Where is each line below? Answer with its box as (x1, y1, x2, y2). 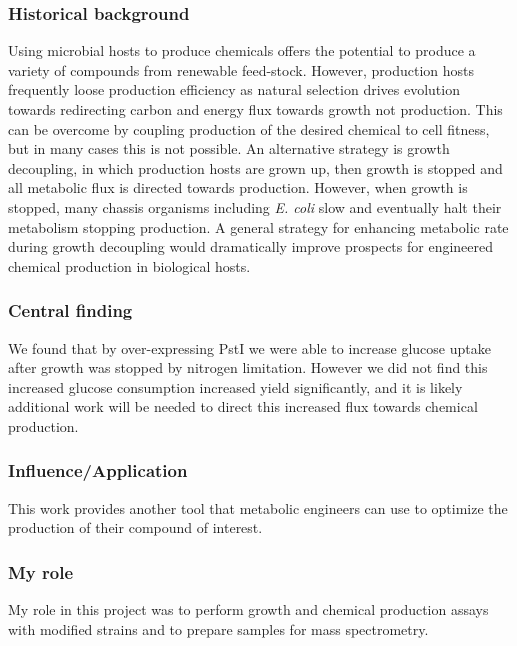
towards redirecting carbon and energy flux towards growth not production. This (8, 99, 503, 119)
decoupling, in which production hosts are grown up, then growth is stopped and (8, 157, 503, 178)
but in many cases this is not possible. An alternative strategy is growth (8, 138, 450, 159)
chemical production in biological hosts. (8, 255, 251, 276)
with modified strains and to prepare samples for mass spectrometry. (8, 618, 429, 639)
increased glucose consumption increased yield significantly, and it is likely (8, 376, 463, 397)
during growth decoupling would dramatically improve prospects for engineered (8, 236, 494, 257)
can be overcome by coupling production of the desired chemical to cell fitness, (8, 118, 490, 139)
